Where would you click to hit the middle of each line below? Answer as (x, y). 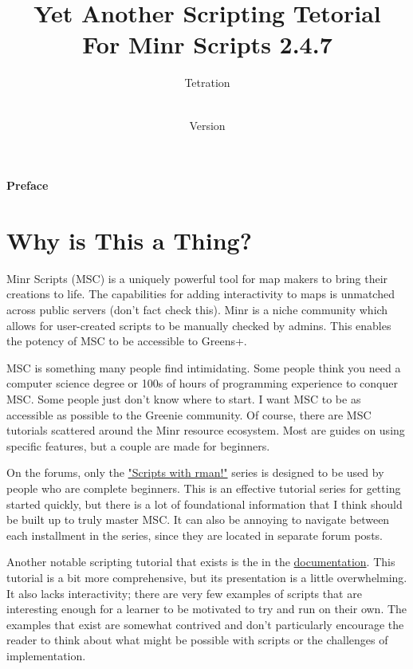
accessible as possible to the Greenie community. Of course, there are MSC (189, 414)
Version (207, 125)
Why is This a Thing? (129, 240)
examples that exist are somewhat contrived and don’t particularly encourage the (205, 624)
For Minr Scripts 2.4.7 (207, 44)
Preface (28, 185)
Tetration (207, 83)
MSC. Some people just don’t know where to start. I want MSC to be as (184, 398)
